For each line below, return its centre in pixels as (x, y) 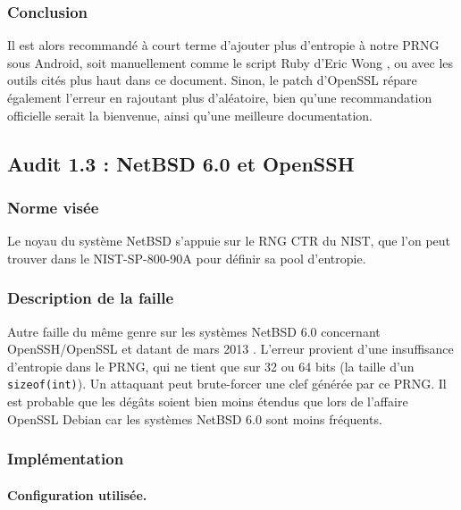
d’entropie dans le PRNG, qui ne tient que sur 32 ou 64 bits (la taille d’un (211, 366)
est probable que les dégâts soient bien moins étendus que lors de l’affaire (208, 401)
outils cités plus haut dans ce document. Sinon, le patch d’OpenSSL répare (212, 80)
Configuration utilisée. (77, 494)
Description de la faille (91, 298)
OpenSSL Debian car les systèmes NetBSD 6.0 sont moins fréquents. (195, 418)
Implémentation (66, 459)
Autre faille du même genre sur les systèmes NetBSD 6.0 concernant (194, 331)
